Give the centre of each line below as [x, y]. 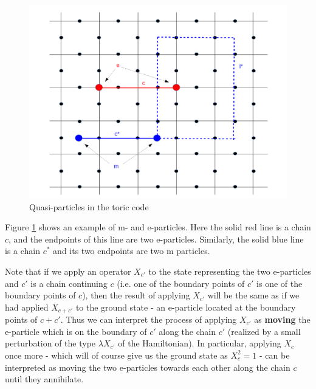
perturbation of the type [50, 343]
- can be [274, 355]
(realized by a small [264, 331]
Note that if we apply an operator [68, 271]
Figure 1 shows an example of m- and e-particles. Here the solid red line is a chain [158, 227]
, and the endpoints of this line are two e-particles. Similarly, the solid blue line [156, 239]
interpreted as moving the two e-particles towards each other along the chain [148, 367]
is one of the [280, 283]
